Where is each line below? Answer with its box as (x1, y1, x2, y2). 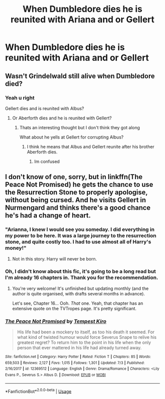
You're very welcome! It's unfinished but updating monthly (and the (12, 285, 149, 291)
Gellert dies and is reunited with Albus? (5, 105, 84, 111)
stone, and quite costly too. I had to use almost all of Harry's (5, 238, 151, 245)
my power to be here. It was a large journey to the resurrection (5, 232, 157, 239)
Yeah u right (5, 94, 35, 101)
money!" (5, 245, 27, 252)
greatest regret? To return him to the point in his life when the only (17, 339, 151, 346)
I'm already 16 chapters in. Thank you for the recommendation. (5, 274, 159, 281)
